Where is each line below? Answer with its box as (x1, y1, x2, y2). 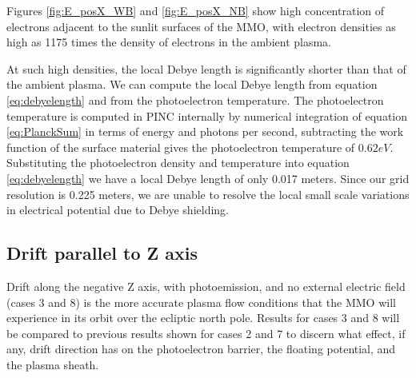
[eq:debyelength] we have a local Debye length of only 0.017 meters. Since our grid (6, 169, 410, 186)
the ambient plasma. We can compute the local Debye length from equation (6, 76, 378, 93)
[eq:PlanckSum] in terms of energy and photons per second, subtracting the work (6, 123, 404, 140)
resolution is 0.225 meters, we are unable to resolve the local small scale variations (6, 185, 410, 202)
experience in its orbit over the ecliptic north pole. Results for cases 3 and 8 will (6, 309, 400, 326)
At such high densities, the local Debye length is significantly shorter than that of (6, 60, 406, 77)
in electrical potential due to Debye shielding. (6, 201, 229, 218)
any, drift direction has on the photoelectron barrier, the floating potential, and (6, 340, 396, 357)
